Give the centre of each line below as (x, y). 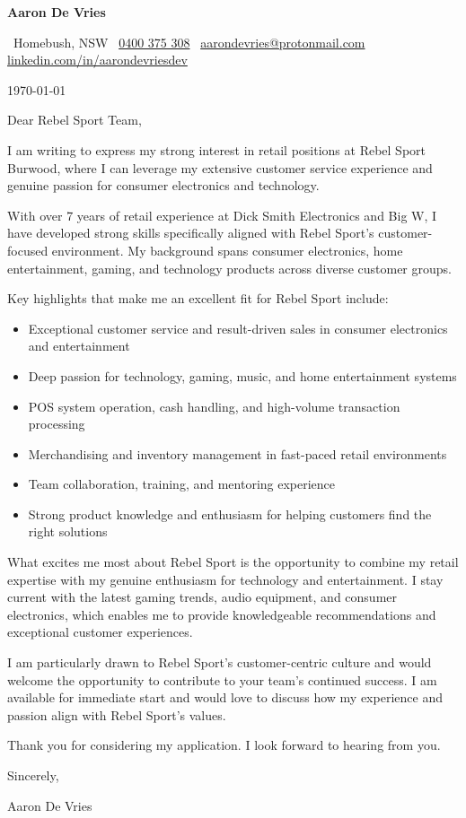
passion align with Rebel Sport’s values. (117, 714)
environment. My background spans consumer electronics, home (227, 250)
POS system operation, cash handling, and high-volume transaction (214, 406)
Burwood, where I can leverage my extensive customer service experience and (220, 167)
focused (28, 250)
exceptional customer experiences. (100, 632)
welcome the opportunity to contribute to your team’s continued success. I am (222, 679)
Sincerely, (33, 775)
